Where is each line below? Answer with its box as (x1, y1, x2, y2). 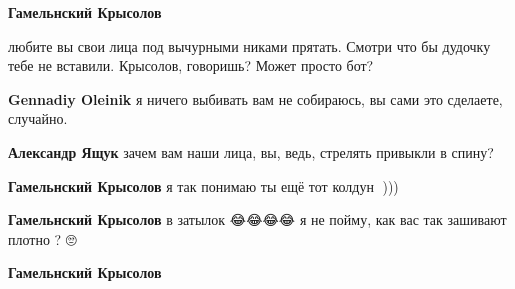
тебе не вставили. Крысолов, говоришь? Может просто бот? (8, 55, 374, 76)
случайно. (8, 108, 68, 129)
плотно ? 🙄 (8, 228, 77, 249)
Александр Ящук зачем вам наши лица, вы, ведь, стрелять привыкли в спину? (8, 141, 494, 162)
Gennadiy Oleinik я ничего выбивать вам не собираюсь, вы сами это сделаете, (8, 88, 503, 109)
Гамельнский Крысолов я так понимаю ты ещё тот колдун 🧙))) (8, 175, 399, 196)
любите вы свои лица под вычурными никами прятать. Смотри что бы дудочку (8, 35, 491, 56)
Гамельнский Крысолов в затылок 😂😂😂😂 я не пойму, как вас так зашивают (8, 209, 507, 230)
